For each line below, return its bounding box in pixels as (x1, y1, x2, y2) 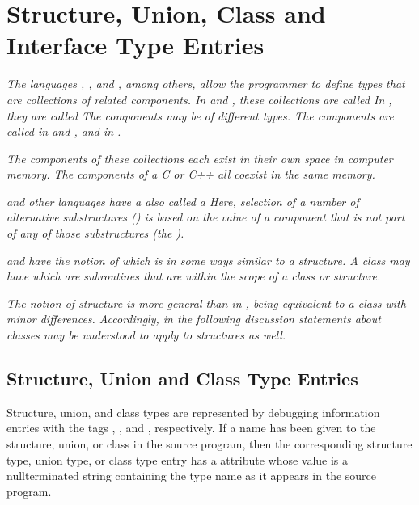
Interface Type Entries (6, 28, 265, 61)
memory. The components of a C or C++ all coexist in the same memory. (6, 166, 375, 183)
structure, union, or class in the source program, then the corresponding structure (6, 436, 413, 452)
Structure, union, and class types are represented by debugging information (6, 403, 380, 420)
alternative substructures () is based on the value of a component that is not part (6, 208, 405, 225)
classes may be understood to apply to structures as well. (6, 326, 286, 343)
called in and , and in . (6, 123, 121, 140)
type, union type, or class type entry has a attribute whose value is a (6, 451, 349, 468)
